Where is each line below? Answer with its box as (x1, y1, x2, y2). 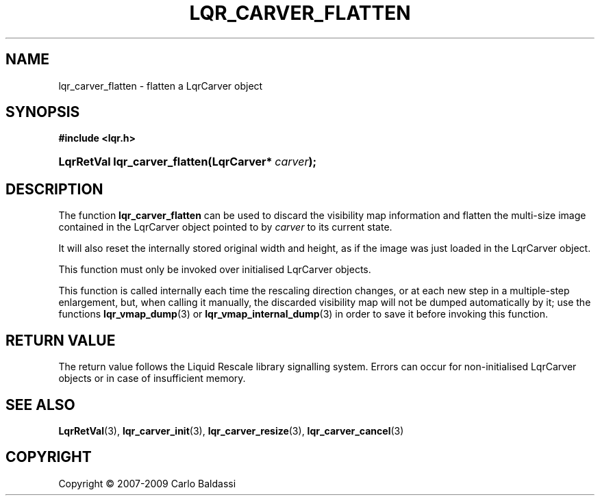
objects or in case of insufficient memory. (58, 372, 246, 385)
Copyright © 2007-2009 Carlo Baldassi (58, 477, 236, 489)
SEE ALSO (5, 396, 75, 413)
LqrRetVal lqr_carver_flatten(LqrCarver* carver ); (58, 155, 316, 169)
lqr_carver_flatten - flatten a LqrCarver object (58, 79, 263, 92)
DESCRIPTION (5, 180, 103, 198)
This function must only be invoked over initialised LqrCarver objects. (58, 264, 371, 276)
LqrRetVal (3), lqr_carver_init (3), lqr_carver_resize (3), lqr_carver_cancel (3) (58, 424, 404, 437)
